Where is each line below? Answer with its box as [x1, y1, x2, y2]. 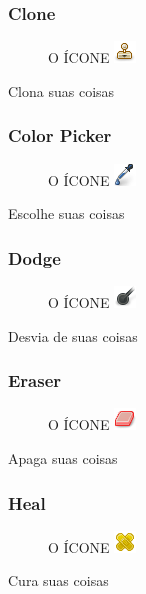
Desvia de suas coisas [8, 325, 138, 346]
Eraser [8, 368, 62, 393]
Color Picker [8, 123, 112, 148]
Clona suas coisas [8, 80, 115, 101]
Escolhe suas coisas [8, 203, 125, 224]
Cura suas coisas [8, 570, 109, 591]
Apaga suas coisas [8, 448, 118, 469]
